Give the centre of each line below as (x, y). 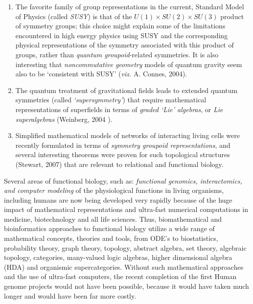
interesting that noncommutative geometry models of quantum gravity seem (129, 64)
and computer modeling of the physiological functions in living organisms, (114, 190)
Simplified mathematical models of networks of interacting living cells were (127, 135)
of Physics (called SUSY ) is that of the (74, 16)
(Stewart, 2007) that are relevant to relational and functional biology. (119, 164)
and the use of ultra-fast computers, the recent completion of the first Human (120, 276)
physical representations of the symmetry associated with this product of (125, 45)
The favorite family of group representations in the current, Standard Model (130, 6)
